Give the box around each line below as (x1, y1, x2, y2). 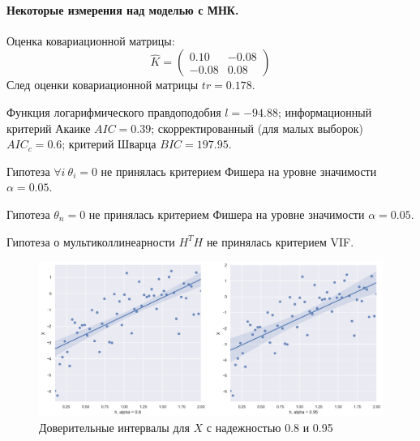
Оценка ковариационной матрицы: (6, 32, 175, 49)
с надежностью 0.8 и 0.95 (206, 419, 333, 436)
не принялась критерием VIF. (206, 233, 354, 250)
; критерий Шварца (62, 135, 156, 152)
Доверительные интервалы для (39, 419, 190, 436)
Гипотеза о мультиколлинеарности (6, 233, 175, 250)
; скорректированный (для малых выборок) (151, 119, 363, 136)
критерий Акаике (6, 119, 91, 136)
